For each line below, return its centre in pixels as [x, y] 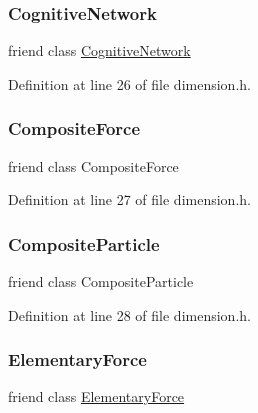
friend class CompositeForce [93, 165]
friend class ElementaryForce [96, 396]
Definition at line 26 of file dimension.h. [129, 83]
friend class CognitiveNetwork [99, 50]
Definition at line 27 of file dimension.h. [129, 199]
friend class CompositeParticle [101, 281]
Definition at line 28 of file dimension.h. [129, 314]
